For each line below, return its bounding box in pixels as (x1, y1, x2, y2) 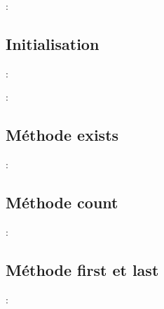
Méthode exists (6, 124, 119, 146)
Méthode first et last (6, 258, 159, 280)
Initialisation (6, 32, 100, 54)
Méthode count (6, 191, 118, 213)
